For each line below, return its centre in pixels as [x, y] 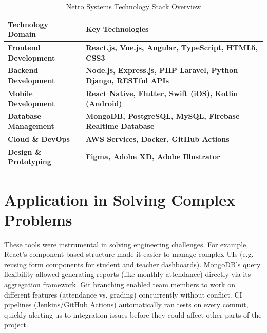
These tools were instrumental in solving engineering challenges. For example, [126, 244]
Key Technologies [117, 29]
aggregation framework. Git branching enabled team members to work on [120, 284]
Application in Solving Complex [120, 199]
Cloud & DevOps [39, 138]
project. [16, 325]
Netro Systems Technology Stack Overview [133, 6]
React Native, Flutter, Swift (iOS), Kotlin [162, 93]
